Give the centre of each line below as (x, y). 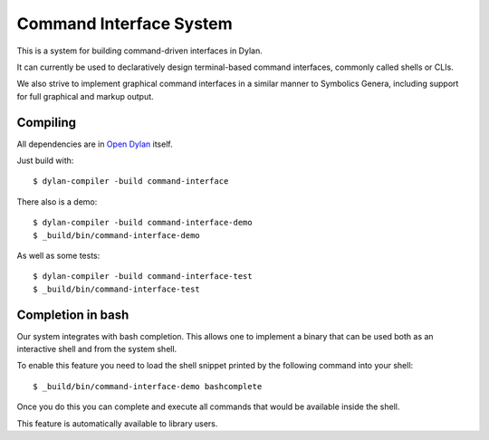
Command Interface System (125, 24)
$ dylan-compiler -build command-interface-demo (143, 223)
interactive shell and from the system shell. (97, 349)
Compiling (47, 122)
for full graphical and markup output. (85, 96)
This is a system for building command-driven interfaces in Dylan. (139, 51)
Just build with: (45, 161)
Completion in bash (73, 315)
